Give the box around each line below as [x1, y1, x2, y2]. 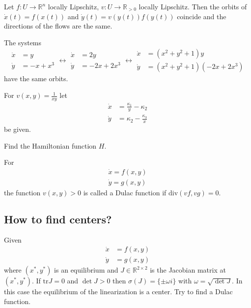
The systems [4, 37, 42, 47]
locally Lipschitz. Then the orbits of [139, 1, 247, 11]
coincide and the [177, 11, 226, 21]
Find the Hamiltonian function [4, 140, 97, 151]
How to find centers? [4, 211, 112, 226]
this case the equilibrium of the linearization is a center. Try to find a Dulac [4, 286, 233, 297]
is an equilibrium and [54, 265, 118, 275]
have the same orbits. [4, 73, 68, 84]
